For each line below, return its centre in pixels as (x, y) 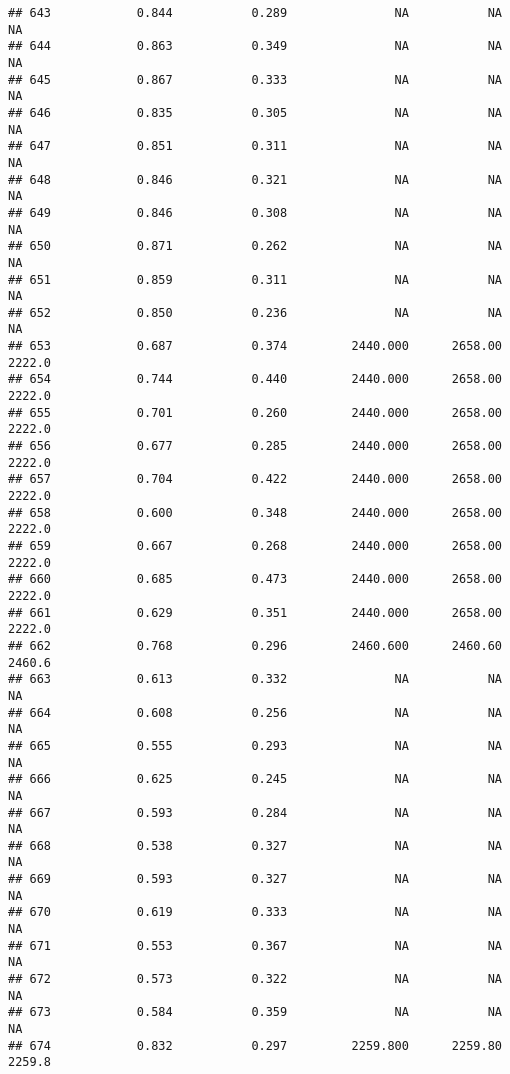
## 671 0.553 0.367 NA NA (255, 945)
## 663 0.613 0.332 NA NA (255, 679)
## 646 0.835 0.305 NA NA (255, 112)
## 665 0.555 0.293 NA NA (255, 745)
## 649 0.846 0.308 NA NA (255, 212)
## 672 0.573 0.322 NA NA (255, 979)
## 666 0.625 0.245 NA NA (255, 779)
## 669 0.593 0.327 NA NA (255, 879)
